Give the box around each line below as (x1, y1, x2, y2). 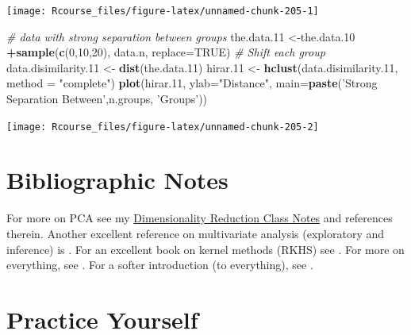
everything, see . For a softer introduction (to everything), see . (6, 256, 313, 273)
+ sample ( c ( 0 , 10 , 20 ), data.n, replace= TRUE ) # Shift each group (6, 44, 325, 60)
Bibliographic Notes (6, 164, 229, 196)
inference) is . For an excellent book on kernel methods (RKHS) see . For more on (6, 241, 405, 257)
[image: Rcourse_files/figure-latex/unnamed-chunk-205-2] (6, 121, 319, 133)
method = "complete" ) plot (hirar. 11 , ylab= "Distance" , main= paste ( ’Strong (6, 75, 378, 91)
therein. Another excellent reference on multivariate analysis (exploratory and (6, 225, 385, 241)
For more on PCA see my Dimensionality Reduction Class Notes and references (6, 210, 393, 226)
